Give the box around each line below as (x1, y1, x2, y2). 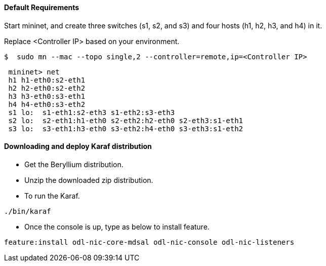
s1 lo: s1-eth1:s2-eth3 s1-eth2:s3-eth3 (8, 108, 175, 117)
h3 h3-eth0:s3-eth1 (8, 92, 86, 100)
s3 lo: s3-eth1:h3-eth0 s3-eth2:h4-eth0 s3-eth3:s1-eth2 (8, 124, 243, 133)
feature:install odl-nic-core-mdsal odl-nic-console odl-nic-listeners (4, 238, 295, 246)
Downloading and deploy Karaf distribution (4, 142, 152, 151)
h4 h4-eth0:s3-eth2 (8, 100, 86, 108)
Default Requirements (4, 3, 79, 12)
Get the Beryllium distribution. (24, 160, 124, 169)
